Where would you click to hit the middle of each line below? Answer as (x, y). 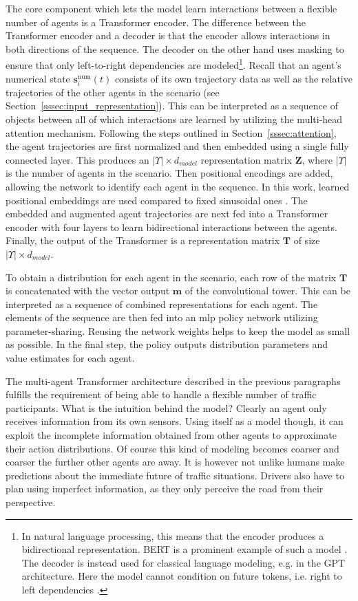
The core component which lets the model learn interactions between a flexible (171, 8)
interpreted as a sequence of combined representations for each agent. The (162, 304)
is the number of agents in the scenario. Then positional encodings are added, (169, 173)
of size (307, 240)
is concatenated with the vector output (88, 291)
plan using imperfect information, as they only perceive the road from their (165, 489)
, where (317, 159)
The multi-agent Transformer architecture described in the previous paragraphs (173, 381)
